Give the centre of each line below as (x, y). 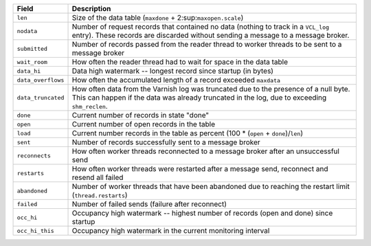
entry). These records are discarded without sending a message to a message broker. (211, 35)
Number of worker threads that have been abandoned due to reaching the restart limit (211, 187)
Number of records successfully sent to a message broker (166, 142)
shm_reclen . (90, 106)
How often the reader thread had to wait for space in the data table (180, 62)
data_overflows (41, 80)
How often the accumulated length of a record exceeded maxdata (176, 80)
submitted (32, 48)
